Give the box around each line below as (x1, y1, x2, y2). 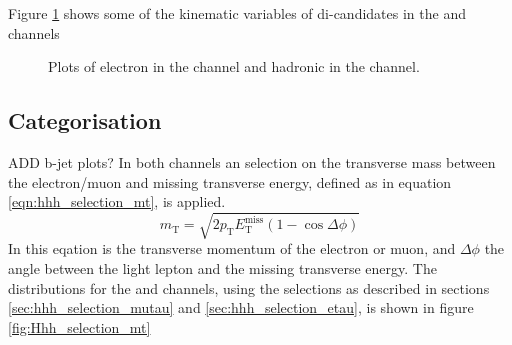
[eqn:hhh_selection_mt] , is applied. (8, 191, 226, 212)
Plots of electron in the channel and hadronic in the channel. (48, 56, 420, 77)
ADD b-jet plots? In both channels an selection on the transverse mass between (8, 151, 496, 172)
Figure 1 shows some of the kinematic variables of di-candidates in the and (8, 3, 466, 23)
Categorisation (8, 105, 162, 136)
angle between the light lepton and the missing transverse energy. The (8, 257, 437, 278)
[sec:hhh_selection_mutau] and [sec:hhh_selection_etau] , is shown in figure (8, 297, 474, 318)
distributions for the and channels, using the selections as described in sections (8, 277, 490, 298)
